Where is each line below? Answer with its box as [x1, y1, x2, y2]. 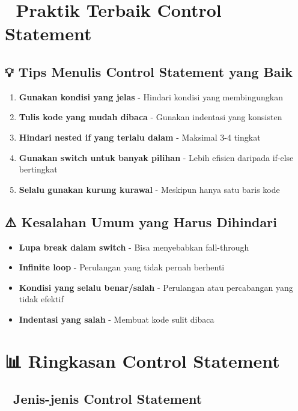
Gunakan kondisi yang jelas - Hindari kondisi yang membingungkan [19, 90, 283, 103]
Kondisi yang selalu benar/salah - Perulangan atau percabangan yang [19, 281, 293, 293]
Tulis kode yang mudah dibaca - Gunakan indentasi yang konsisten [19, 111, 282, 123]
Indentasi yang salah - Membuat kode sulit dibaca [19, 312, 214, 325]
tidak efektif [19, 293, 64, 305]
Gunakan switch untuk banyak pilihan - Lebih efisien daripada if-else [19, 151, 294, 163]
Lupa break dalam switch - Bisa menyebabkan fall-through [19, 240, 249, 253]
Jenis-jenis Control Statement [13, 389, 202, 408]
